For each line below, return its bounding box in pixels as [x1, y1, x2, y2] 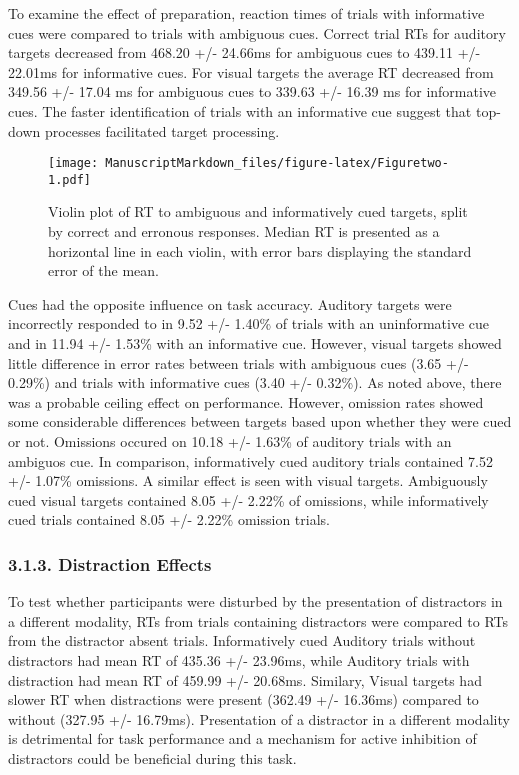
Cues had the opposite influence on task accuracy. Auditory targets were [8, 293, 452, 314]
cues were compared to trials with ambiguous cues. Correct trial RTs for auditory [8, 22, 506, 43]
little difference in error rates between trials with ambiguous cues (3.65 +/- [8, 352, 469, 373]
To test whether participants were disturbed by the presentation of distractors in [8, 591, 503, 612]
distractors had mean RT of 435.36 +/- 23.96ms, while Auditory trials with [8, 649, 470, 670]
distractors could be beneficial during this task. [8, 747, 297, 768]
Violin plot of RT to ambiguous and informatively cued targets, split [48, 201, 468, 222]
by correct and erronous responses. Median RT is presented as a [48, 221, 440, 242]
